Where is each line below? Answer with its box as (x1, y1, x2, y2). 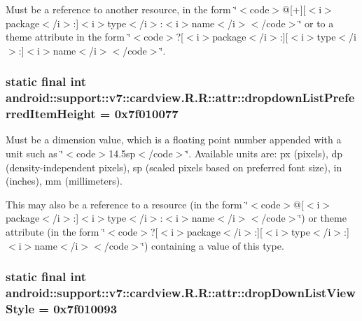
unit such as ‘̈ (6, 146, 64, 161)
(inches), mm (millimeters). (6, 173, 123, 188)
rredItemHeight (6, 105, 96, 122)
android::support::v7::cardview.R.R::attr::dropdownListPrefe (6, 89, 355, 106)
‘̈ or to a (298, 15, 334, 30)
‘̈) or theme (298, 211, 347, 225)
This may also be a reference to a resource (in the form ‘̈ (6, 197, 249, 211)
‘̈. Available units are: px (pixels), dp (186, 146, 343, 161)
